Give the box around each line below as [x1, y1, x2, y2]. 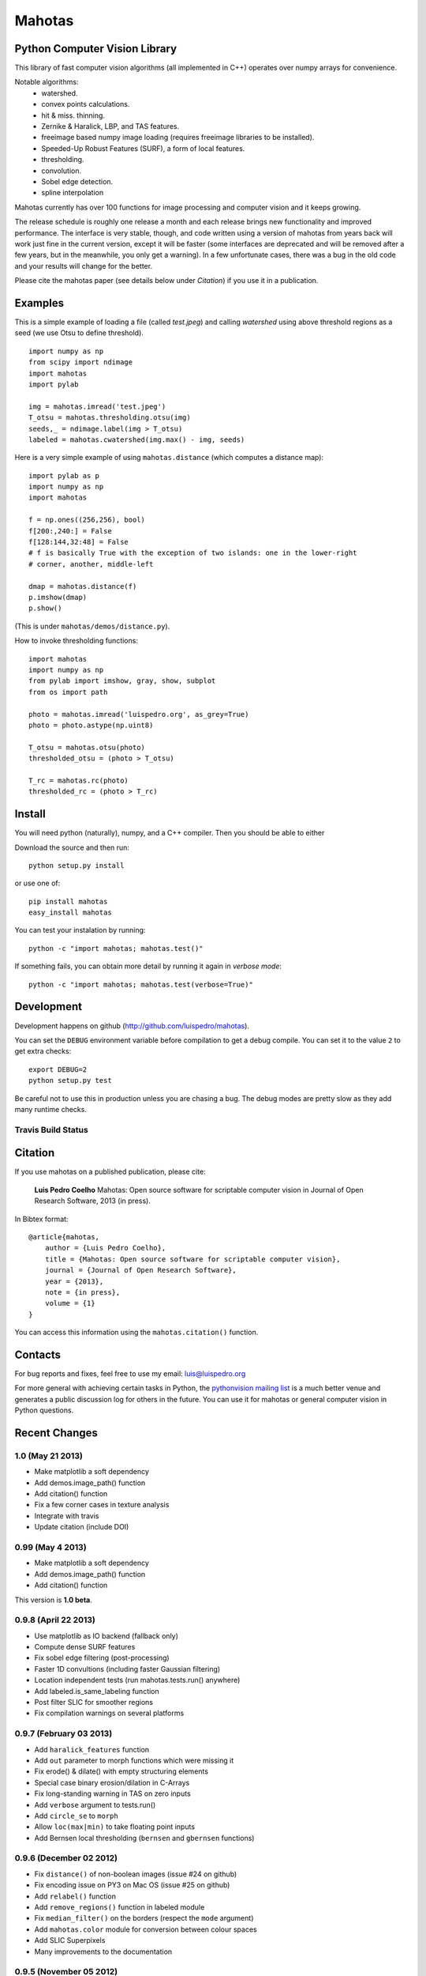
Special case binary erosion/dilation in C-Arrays [34, 1778, 190, 1787]
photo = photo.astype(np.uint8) [28, 720, 154, 730]
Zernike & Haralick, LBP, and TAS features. [41, 122, 180, 131]
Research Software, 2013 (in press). [34, 1196, 151, 1205]
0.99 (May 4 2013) [14, 1542, 87, 1553]
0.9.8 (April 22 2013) [14, 1615, 96, 1626]
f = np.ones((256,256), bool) [28, 515, 146, 525]
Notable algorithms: [14, 77, 79, 87]
